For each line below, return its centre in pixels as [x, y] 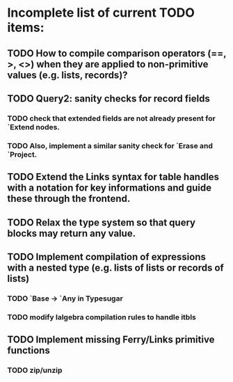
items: [26, 27]
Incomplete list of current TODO [101, 13]
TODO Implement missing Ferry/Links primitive [111, 340]
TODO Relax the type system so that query [102, 222]
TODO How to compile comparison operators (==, [117, 53]
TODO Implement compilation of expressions [107, 256]
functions [29, 350]
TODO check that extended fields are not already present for [111, 118]
